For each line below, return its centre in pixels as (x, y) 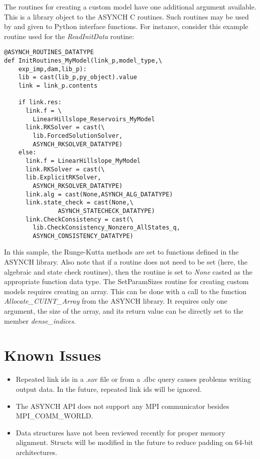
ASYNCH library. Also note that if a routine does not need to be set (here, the (126, 262)
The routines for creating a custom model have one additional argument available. (130, 7)
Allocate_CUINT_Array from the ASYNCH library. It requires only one (116, 301)
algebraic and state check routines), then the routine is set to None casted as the (128, 271)
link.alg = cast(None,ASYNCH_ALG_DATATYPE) (99, 194)
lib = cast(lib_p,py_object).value (78, 77)
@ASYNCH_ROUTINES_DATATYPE (49, 52)
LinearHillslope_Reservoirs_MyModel (94, 119)
